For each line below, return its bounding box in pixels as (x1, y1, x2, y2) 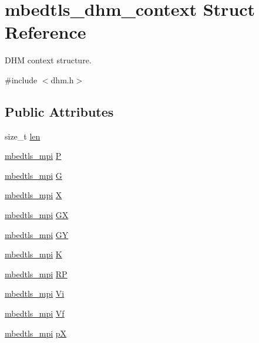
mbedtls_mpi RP (5, 267, 68, 280)
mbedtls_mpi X (5, 189, 62, 201)
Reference (5, 20, 86, 44)
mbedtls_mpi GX (5, 209, 69, 221)
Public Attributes (5, 102, 114, 120)
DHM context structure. (5, 54, 92, 66)
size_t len (5, 130, 41, 142)
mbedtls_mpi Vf (5, 307, 65, 320)
